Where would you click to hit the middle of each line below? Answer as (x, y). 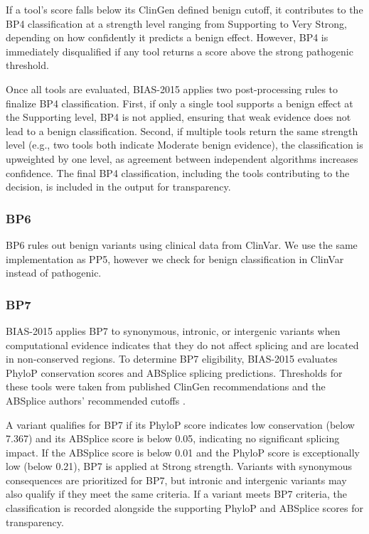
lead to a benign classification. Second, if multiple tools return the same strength (182, 130)
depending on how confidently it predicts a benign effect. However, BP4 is (167, 37)
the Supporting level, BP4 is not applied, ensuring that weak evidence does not (178, 117)
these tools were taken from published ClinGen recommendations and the (166, 386)
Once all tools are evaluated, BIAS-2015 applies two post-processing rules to (172, 89)
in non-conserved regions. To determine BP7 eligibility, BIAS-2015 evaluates (172, 359)
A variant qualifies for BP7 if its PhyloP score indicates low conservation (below (180, 424)
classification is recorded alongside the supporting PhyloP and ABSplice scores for (185, 508)
